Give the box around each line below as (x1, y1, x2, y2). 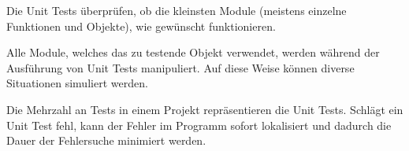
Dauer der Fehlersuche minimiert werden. (6, 132, 206, 149)
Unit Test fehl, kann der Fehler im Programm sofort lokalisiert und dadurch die (6, 116, 392, 133)
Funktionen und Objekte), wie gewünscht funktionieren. (6, 17, 276, 34)
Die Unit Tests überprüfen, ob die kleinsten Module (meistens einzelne (6, 2, 347, 18)
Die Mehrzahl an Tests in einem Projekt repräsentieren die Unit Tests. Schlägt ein (6, 101, 403, 117)
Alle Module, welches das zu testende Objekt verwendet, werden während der (6, 44, 380, 61)
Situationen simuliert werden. (6, 75, 148, 91)
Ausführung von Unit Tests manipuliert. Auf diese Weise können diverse (6, 59, 355, 75)
